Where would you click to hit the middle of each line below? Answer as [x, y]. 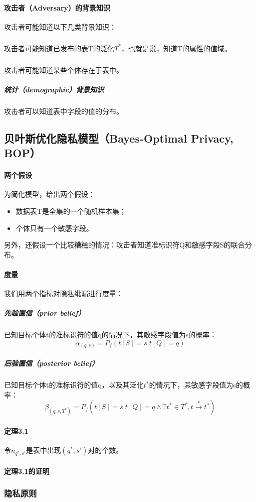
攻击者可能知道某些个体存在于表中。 [64, 70]
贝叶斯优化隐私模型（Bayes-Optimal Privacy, [119, 138]
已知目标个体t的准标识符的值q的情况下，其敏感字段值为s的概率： [110, 335]
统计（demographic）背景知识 [54, 89]
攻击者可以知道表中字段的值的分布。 [64, 111]
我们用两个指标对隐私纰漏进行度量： [64, 293]
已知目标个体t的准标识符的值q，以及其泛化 [74, 385]
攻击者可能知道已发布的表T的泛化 [59, 48]
